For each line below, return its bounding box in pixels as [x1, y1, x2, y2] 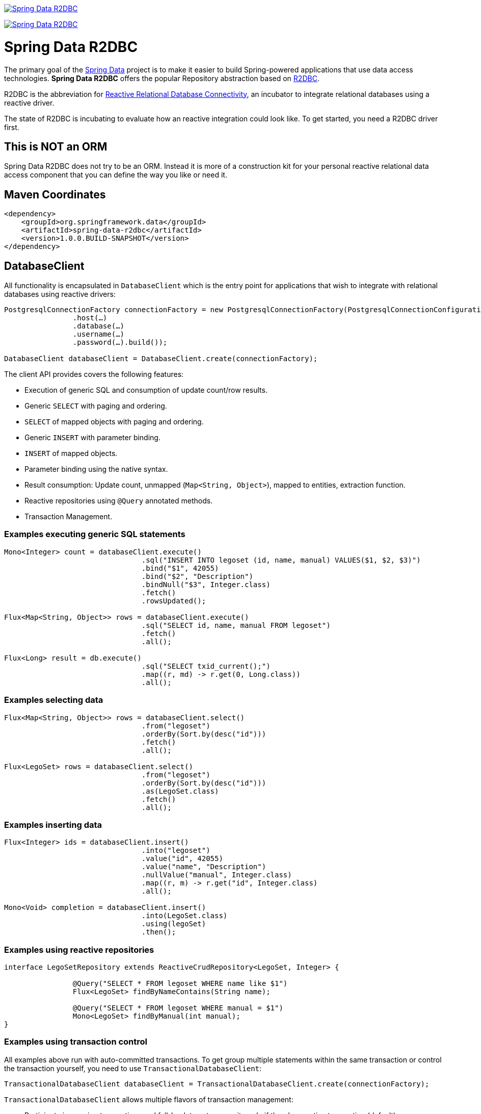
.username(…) [72, 330, 125, 339]
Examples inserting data [4, 819, 102, 830]
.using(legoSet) [141, 920, 206, 928]
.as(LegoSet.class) [141, 787, 219, 795]
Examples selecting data [4, 695, 103, 705]
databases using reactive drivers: [4, 290, 116, 299]
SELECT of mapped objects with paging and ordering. [24, 417, 204, 426]
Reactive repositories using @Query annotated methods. [24, 496, 213, 505]
